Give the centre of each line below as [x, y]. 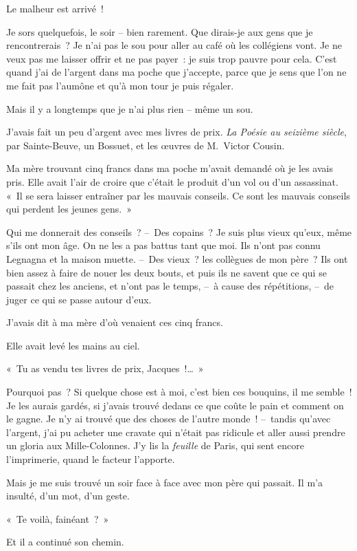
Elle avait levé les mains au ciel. [73, 345]
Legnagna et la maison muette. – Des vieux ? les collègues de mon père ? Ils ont [177, 258]
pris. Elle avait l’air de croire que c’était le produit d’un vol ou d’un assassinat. [172, 181]
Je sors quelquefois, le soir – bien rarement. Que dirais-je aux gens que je [160, 31]
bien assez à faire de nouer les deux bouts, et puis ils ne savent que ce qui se [166, 272]
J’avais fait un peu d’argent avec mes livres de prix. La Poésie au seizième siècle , [176, 132]
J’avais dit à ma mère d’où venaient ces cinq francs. [115, 322]
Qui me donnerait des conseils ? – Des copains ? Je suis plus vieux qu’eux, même [179, 231]
